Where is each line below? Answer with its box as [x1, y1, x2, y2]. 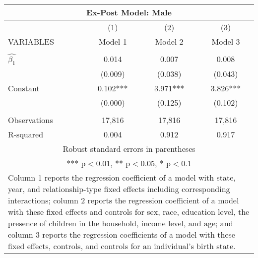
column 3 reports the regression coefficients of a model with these [8, 228, 235, 240]
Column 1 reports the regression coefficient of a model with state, [8, 171, 236, 183]
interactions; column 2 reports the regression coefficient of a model [8, 194, 239, 206]
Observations [8, 114, 53, 126]
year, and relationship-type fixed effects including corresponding [8, 183, 230, 194]
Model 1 [98, 36, 127, 47]
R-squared [8, 128, 44, 140]
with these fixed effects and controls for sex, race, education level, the [8, 205, 250, 217]
